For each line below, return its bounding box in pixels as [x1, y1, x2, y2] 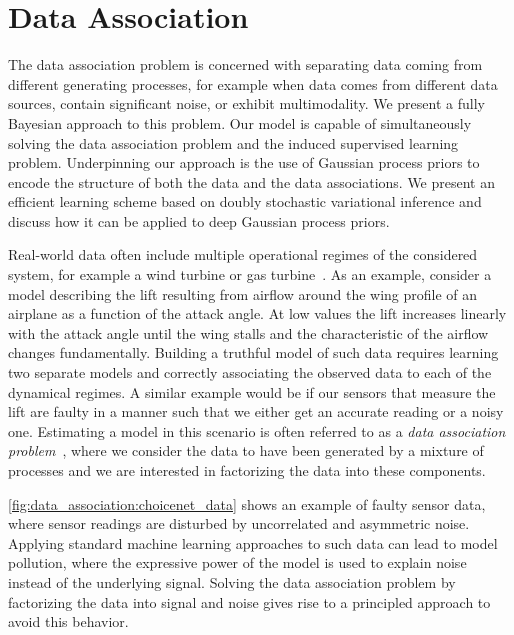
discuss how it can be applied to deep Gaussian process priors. [8, 210, 390, 231]
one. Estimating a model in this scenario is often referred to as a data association [8, 420, 506, 441]
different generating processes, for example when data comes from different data [8, 73, 498, 94]
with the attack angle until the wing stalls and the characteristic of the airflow [8, 322, 489, 343]
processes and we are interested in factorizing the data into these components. [8, 460, 486, 480]
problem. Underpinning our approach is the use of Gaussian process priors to [8, 152, 480, 173]
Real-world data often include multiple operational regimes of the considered [8, 244, 478, 265]
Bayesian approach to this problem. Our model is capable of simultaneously [8, 112, 472, 133]
